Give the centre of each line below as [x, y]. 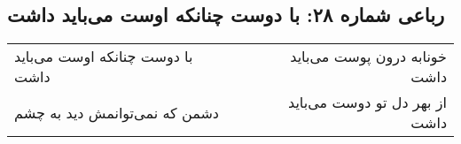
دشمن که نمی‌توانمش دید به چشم [117, 112]
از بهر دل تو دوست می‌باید [367, 102]
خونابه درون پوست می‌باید [368, 57]
